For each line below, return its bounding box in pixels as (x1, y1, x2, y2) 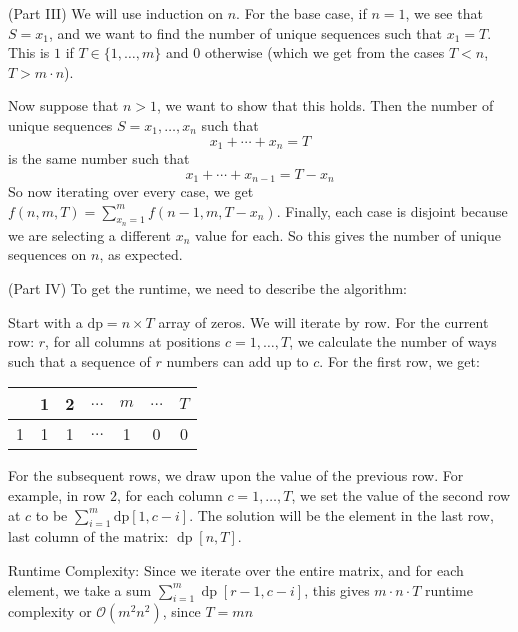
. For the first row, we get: (319, 350, 480, 371)
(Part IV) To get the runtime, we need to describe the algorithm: (8, 278, 408, 299)
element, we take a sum (8, 579, 152, 600)
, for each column (116, 485, 223, 506)
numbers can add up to (166, 350, 309, 371)
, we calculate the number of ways (289, 331, 497, 352)
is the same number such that (8, 148, 190, 169)
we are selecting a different (8, 224, 172, 245)
